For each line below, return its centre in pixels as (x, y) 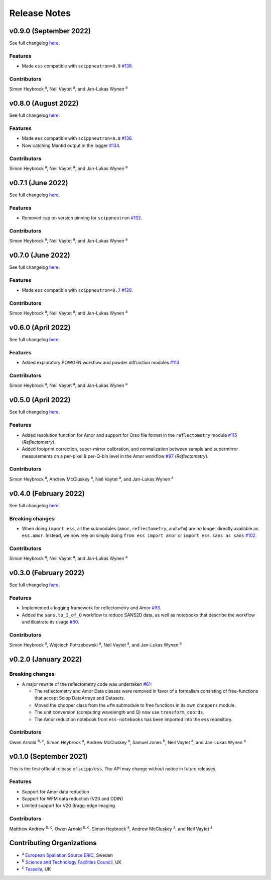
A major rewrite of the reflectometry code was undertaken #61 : (87, 684)
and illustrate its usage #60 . (51, 622)
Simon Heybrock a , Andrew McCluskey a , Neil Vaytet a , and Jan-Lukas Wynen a (91, 479)
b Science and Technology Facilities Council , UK (72, 862)
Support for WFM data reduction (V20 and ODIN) (73, 799)
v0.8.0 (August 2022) (44, 103)
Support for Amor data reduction (56, 791)
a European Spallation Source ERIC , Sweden (67, 854)
